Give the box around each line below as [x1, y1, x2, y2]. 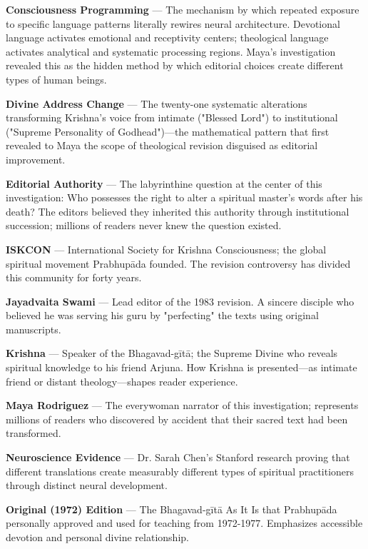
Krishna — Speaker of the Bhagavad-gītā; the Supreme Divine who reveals [6, 346, 338, 361]
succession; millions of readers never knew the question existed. [6, 218, 282, 233]
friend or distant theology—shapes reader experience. [6, 373, 238, 388]
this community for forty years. [6, 270, 142, 285]
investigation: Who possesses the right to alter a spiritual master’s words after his [6, 190, 363, 205]
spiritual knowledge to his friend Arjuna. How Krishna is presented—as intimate [6, 360, 357, 375]
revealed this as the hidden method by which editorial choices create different [6, 58, 344, 73]
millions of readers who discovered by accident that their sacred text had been [6, 411, 348, 426]
